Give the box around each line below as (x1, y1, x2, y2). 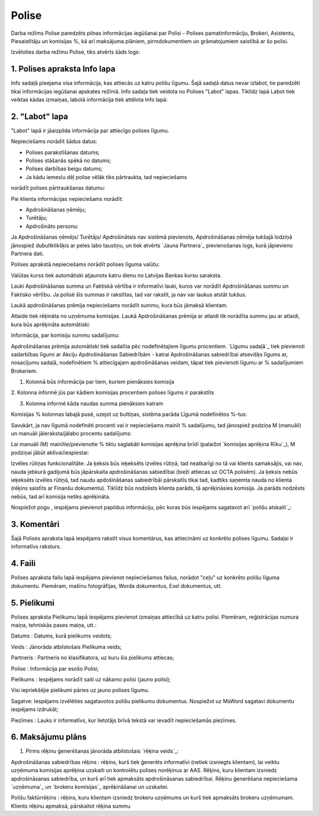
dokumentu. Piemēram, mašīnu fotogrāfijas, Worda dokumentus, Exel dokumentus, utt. (11, 582, 222, 589)
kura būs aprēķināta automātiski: (11, 321, 91, 328)
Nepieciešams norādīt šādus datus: (11, 138, 97, 145)
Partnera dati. (11, 250, 44, 257)
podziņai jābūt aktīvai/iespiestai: (11, 449, 89, 456)
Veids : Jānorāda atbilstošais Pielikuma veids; (11, 643, 122, 650)
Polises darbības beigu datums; (25, 165, 103, 173)
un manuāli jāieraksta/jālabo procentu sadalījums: (11, 430, 132, 437)
